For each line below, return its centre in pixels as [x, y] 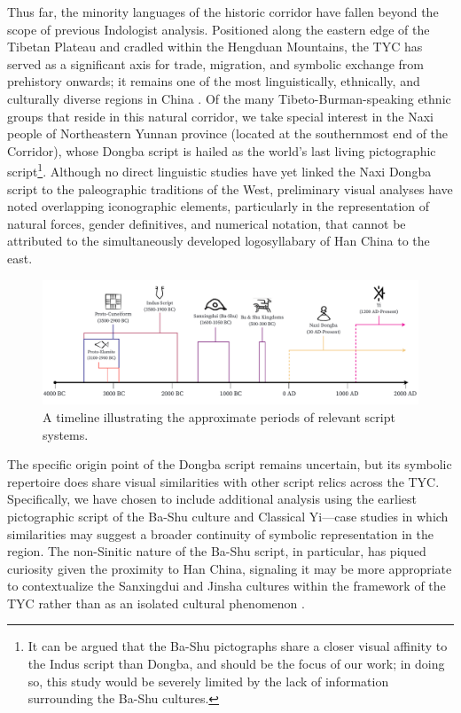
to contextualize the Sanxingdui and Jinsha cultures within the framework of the [227, 586]
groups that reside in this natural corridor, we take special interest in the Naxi [220, 116]
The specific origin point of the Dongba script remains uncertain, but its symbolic [230, 464]
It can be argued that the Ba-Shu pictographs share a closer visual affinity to [238, 646]
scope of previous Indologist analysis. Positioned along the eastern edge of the [219, 29]
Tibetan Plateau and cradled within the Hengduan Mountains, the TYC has [215, 47]
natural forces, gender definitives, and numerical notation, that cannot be [207, 223]
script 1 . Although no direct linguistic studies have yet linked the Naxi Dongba [219, 170]
